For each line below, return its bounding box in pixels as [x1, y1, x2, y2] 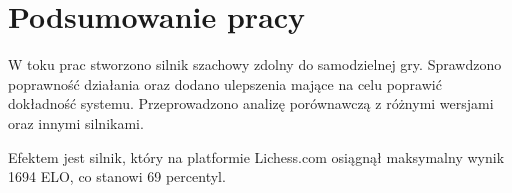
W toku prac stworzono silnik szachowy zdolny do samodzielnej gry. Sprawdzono [8, 54, 502, 75]
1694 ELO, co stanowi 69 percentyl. [8, 166, 226, 187]
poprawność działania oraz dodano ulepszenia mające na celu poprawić [8, 73, 442, 94]
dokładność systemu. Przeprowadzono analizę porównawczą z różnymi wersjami [8, 93, 494, 114]
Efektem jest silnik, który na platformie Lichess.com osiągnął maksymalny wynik [8, 146, 505, 167]
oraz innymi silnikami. [8, 112, 144, 133]
